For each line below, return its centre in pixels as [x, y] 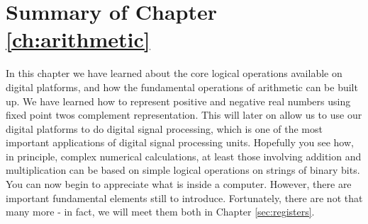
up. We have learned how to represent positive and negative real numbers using [178, 101]
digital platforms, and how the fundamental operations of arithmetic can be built [182, 87]
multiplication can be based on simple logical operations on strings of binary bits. [183, 170]
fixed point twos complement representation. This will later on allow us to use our [184, 115]
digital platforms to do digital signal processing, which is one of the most [164, 128]
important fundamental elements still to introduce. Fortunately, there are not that [184, 198]
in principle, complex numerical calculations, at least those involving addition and [184, 156]
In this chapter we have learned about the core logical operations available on [174, 73]
